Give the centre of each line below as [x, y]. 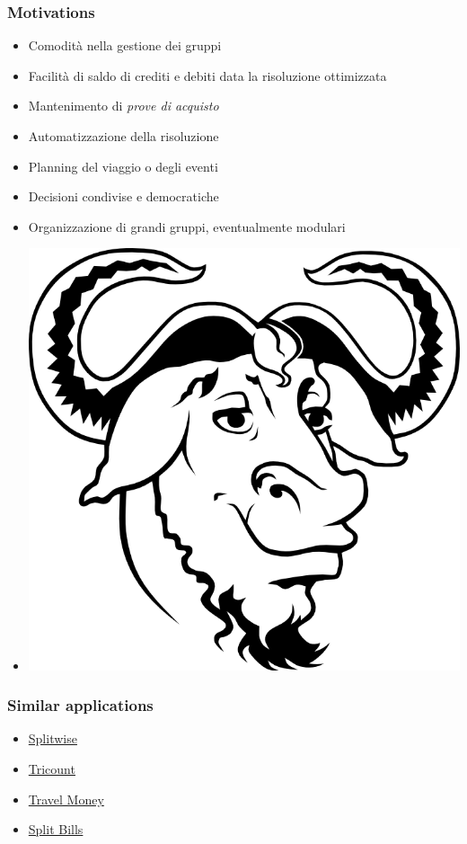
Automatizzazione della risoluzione [123, 136]
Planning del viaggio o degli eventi [123, 166]
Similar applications [80, 705]
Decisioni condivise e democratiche [123, 196]
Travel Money [66, 799]
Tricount [52, 768]
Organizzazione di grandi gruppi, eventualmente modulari [187, 226]
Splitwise [53, 738]
